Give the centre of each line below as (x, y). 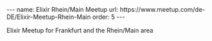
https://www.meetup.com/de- (163, 9)
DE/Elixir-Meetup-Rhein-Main (49, 17)
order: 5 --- (109, 17)
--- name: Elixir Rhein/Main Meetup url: (63, 9)
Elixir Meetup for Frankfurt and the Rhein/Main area (80, 30)
